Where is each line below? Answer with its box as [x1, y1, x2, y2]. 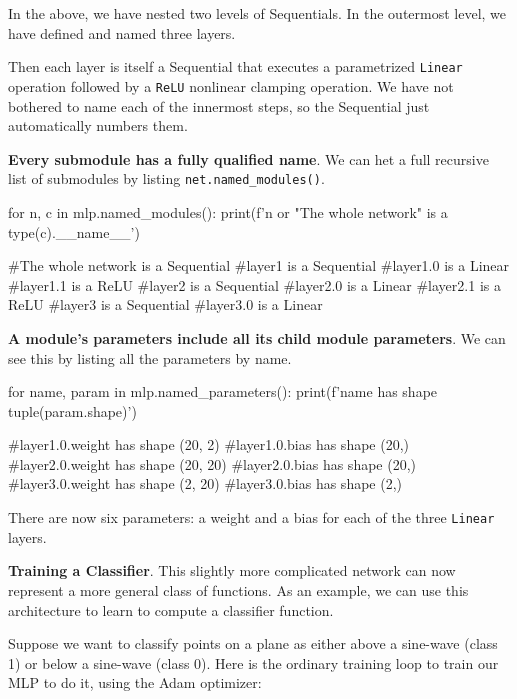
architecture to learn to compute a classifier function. [8, 599, 334, 620]
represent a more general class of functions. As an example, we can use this [8, 579, 469, 600]
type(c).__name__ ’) [8, 221, 140, 242]
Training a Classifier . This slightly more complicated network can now [8, 560, 456, 581]
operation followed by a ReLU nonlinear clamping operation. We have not [8, 75, 454, 96]
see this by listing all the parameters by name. [8, 347, 292, 368]
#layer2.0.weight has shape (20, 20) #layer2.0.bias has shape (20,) [8, 453, 417, 474]
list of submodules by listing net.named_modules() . [8, 168, 325, 189]
